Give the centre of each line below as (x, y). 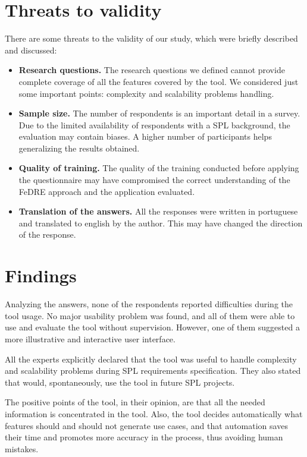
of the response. (47, 234)
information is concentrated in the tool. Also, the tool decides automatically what (154, 413)
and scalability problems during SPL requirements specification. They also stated (153, 371)
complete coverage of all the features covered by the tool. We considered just (159, 81)
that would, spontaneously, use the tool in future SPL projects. (120, 382)
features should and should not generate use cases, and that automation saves (146, 425)
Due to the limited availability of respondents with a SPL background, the (154, 125)
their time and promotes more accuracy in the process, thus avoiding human (144, 437)
